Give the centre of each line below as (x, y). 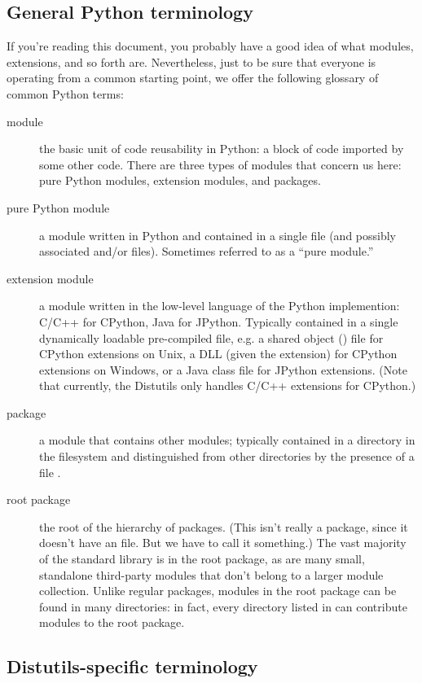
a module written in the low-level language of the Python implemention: (220, 306)
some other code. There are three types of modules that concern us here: (220, 164)
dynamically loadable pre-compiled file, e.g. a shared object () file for (211, 337)
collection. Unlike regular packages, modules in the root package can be (218, 591)
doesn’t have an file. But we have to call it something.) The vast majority (223, 543)
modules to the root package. (112, 622)
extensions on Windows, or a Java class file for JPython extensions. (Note (223, 369)
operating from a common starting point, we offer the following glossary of (193, 78)
